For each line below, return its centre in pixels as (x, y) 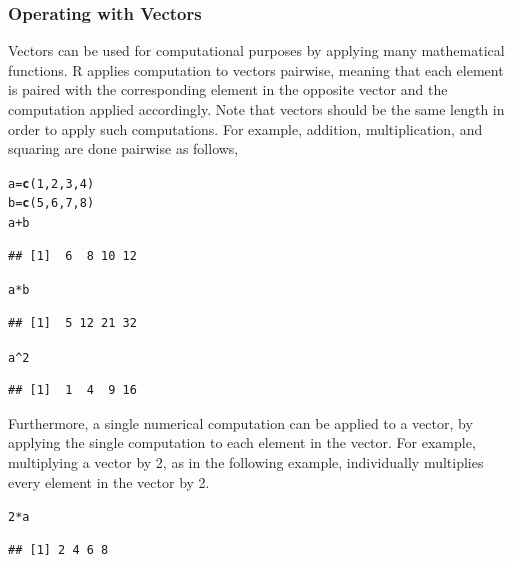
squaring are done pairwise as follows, (123, 148)
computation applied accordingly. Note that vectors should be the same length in (256, 109)
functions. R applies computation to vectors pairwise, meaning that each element (256, 69)
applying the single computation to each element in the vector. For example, (242, 442)
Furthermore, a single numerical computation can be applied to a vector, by (240, 422)
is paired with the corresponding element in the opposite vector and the (228, 89)
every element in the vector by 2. (109, 481)
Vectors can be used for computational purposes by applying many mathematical (256, 50)
